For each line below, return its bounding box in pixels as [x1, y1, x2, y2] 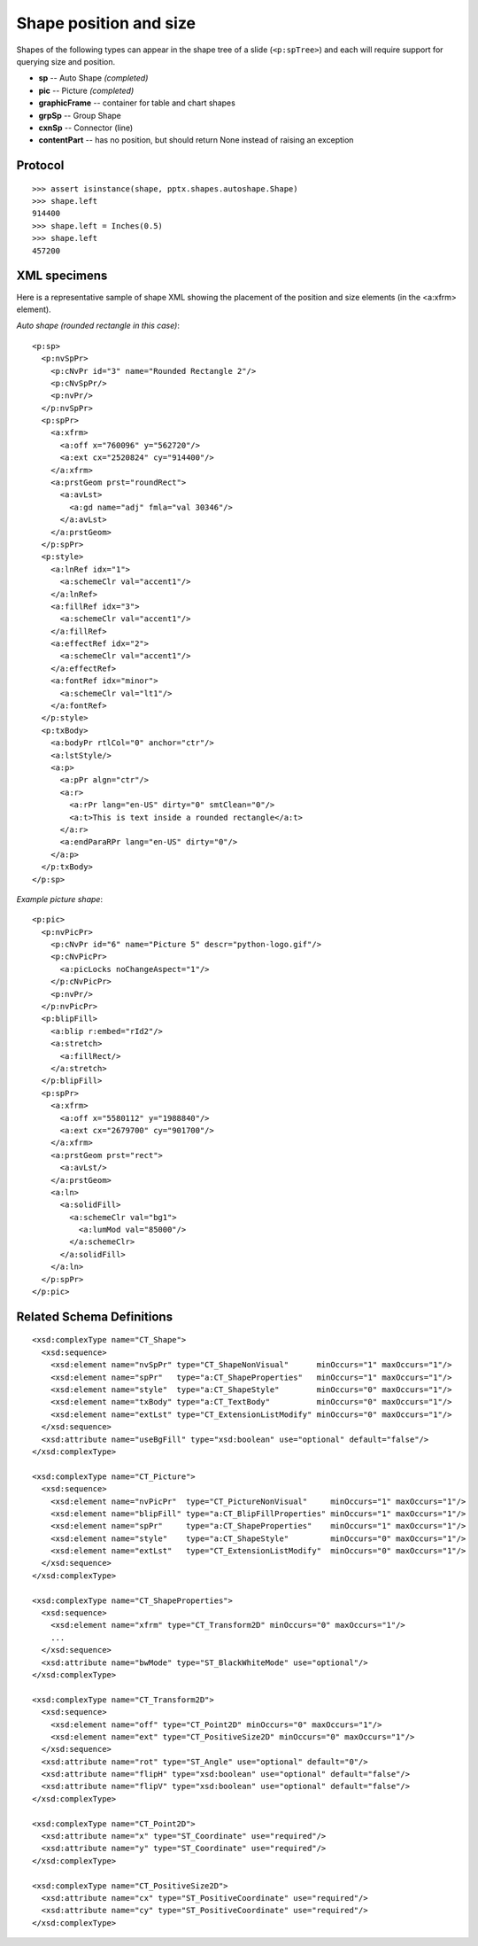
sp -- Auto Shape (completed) [38, 73, 149, 83]
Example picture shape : [16, 893, 104, 904]
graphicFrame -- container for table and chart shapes [38, 97, 236, 108]
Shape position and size [16, 13, 197, 33]
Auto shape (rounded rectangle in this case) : [16, 320, 181, 331]
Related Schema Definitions [16, 1309, 173, 1324]
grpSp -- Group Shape [38, 110, 121, 121]
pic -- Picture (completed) [38, 85, 135, 96]
